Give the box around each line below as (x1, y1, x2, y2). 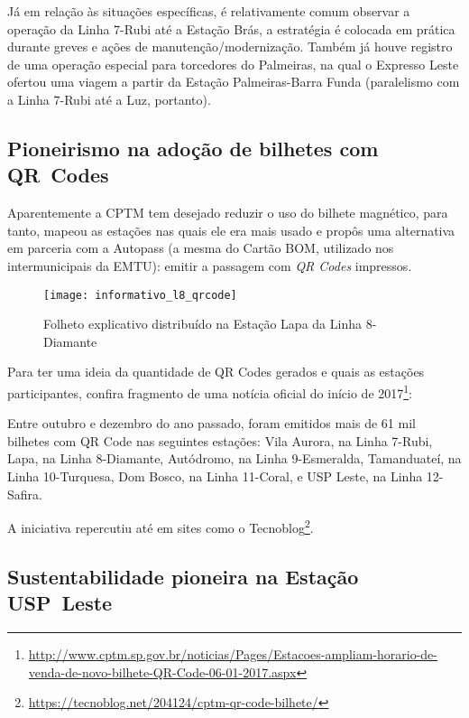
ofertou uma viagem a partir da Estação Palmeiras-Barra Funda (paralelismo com (7, 72, 460, 91)
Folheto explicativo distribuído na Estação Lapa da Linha (43, 314, 362, 333)
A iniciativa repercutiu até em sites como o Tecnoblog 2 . (7, 516, 314, 536)
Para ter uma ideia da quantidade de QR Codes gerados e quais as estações (7, 362, 425, 381)
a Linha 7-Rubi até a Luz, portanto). (7, 89, 211, 108)
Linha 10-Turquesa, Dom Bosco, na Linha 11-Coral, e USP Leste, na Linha (7, 467, 423, 485)
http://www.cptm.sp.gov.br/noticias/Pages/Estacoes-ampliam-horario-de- (28, 645, 437, 664)
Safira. (7, 484, 42, 503)
